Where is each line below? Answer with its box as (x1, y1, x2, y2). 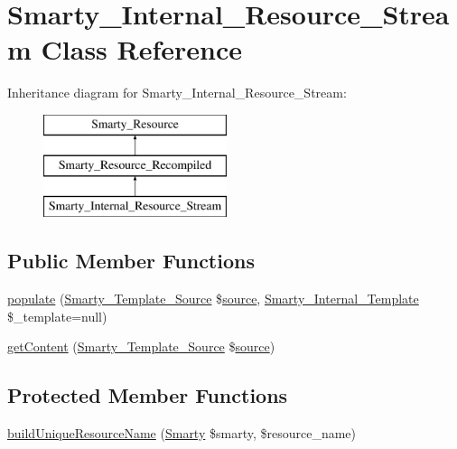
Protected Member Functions (7, 381, 288, 409)
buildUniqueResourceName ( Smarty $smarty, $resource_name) (7, 424, 357, 443)
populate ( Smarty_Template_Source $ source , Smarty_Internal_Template (7, 289, 419, 308)
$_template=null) (7, 306, 107, 325)
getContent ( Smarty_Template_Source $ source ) (7, 337, 275, 356)
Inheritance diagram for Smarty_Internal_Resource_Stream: (7, 83, 347, 102)
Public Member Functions (7, 247, 255, 275)
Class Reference (41, 31, 243, 68)
